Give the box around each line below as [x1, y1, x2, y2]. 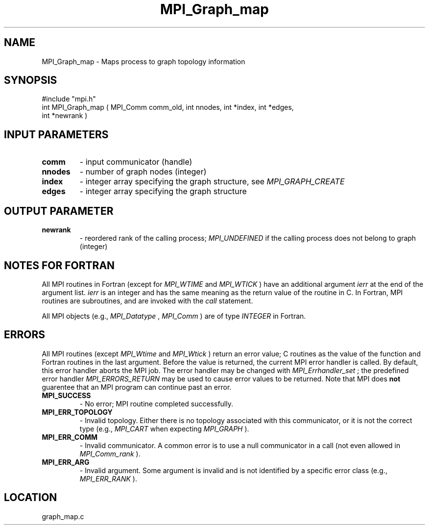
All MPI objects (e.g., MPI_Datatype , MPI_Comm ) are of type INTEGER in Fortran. [42, 311, 306, 320]
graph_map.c [42, 512, 84, 521]
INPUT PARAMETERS [4, 128, 109, 141]
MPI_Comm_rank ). [79, 449, 141, 458]
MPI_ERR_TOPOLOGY [42, 407, 113, 416]
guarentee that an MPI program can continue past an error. [42, 382, 232, 391]
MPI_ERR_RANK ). [79, 474, 137, 483]
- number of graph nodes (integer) [79, 167, 207, 177]
